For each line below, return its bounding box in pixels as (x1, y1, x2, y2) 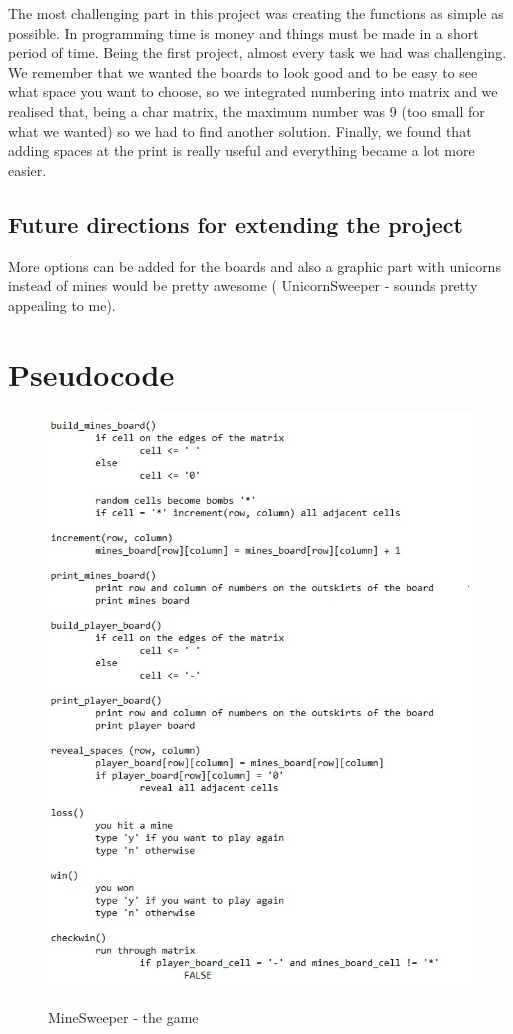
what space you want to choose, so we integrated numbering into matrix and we (8, 81, 498, 102)
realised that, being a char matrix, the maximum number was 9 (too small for (8, 100, 485, 121)
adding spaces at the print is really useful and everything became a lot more (8, 140, 475, 161)
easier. (8, 159, 47, 180)
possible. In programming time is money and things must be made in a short (8, 22, 479, 43)
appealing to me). (8, 294, 116, 315)
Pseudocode (8, 353, 175, 394)
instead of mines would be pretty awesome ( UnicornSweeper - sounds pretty (8, 275, 478, 296)
